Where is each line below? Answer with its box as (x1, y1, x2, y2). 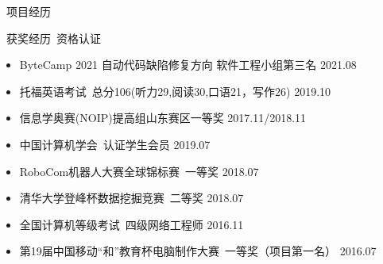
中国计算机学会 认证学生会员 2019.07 (19, 136, 211, 152)
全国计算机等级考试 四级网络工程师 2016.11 (19, 216, 244, 232)
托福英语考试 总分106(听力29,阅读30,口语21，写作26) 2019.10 (19, 82, 331, 99)
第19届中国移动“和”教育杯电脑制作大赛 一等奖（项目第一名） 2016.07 (19, 243, 377, 259)
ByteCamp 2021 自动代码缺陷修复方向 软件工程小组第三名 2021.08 (19, 56, 357, 73)
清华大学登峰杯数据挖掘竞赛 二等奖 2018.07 (19, 189, 244, 206)
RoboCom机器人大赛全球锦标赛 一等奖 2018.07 (19, 163, 259, 179)
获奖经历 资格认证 (6, 29, 101, 46)
